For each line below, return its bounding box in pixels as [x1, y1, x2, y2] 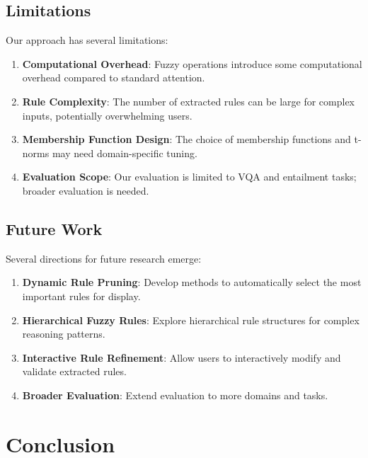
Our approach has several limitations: [6, 33, 168, 47]
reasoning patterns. [22, 326, 105, 341]
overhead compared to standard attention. [22, 70, 205, 85]
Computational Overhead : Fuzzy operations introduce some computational [22, 56, 362, 71]
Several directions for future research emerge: [6, 251, 202, 265]
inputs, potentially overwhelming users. [22, 108, 192, 122]
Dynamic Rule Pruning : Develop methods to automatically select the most [22, 275, 362, 290]
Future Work [6, 217, 103, 239]
